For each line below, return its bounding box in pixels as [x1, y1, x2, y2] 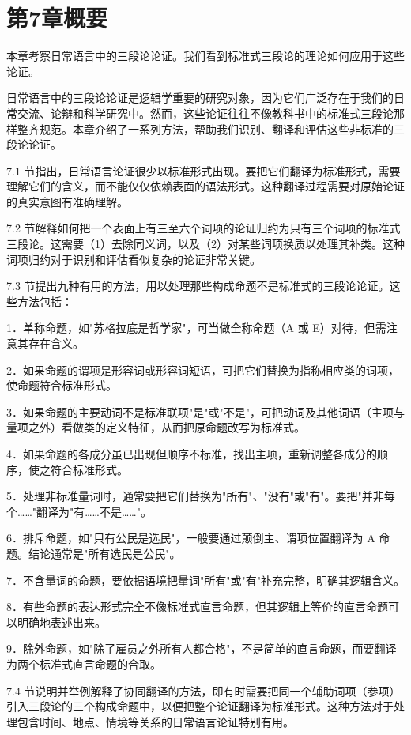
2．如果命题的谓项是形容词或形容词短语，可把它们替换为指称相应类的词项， [6, 361, 399, 378]
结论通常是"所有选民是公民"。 [28, 545, 181, 561]
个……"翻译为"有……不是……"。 [6, 503, 152, 519]
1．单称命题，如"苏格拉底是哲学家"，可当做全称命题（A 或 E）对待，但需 [6, 319, 386, 336]
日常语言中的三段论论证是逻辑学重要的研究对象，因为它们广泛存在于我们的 [6, 89, 394, 106]
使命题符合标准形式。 [6, 377, 117, 394]
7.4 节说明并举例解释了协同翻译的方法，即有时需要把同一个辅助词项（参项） [6, 682, 401, 699]
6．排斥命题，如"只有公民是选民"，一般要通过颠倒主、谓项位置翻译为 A [6, 530, 375, 546]
